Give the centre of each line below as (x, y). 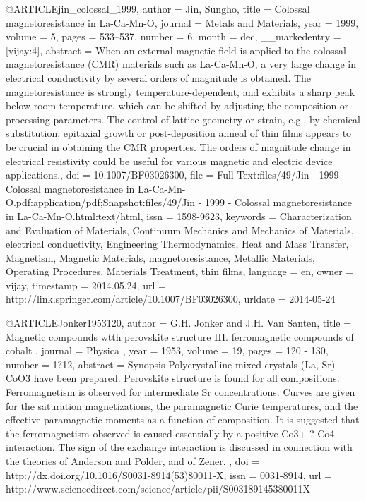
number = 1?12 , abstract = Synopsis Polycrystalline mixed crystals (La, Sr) (171, 364)
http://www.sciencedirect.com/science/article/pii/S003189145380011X (158, 489)
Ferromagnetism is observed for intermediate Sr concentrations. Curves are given (181, 392)
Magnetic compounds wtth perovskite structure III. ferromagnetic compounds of (180, 336)
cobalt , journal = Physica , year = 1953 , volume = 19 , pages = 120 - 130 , (167, 350)
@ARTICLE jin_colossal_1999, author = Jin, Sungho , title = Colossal (158, 8)
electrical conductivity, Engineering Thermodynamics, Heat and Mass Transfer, (177, 244)
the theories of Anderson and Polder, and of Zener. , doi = (133, 461)
